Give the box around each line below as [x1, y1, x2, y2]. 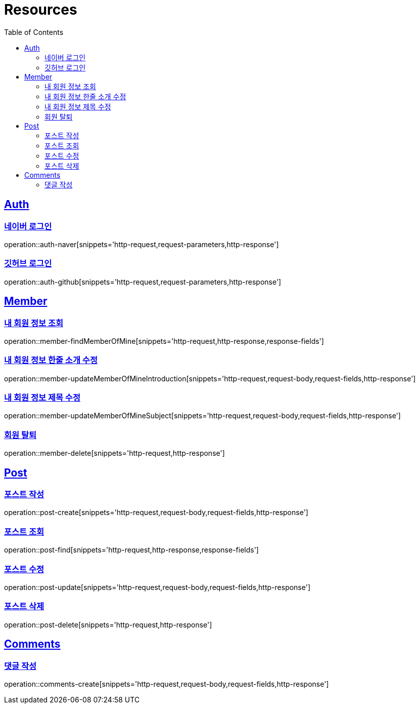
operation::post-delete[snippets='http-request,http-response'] [4, 620, 212, 629]
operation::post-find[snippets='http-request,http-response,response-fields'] [4, 545, 259, 555]
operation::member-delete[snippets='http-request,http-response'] [4, 449, 225, 458]
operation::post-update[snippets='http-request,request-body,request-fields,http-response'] [4, 582, 311, 592]
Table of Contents [4, 27, 64, 36]
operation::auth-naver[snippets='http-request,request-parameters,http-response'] [4, 240, 279, 249]
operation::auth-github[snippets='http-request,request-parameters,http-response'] [4, 277, 282, 286]
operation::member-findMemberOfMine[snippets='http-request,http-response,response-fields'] [4, 336, 324, 345]
